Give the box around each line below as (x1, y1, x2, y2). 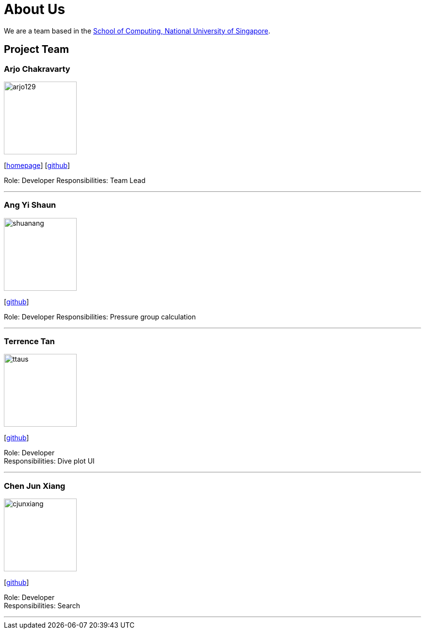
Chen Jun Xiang (4, 481, 65, 491)
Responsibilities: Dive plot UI (4, 457, 95, 466)
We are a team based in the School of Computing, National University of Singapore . (4, 26, 271, 35)
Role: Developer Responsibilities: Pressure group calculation (4, 312, 196, 321)
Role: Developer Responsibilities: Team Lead (4, 176, 146, 184)
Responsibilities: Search (4, 601, 81, 610)
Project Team (4, 43, 69, 56)
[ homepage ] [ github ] (4, 161, 70, 169)
